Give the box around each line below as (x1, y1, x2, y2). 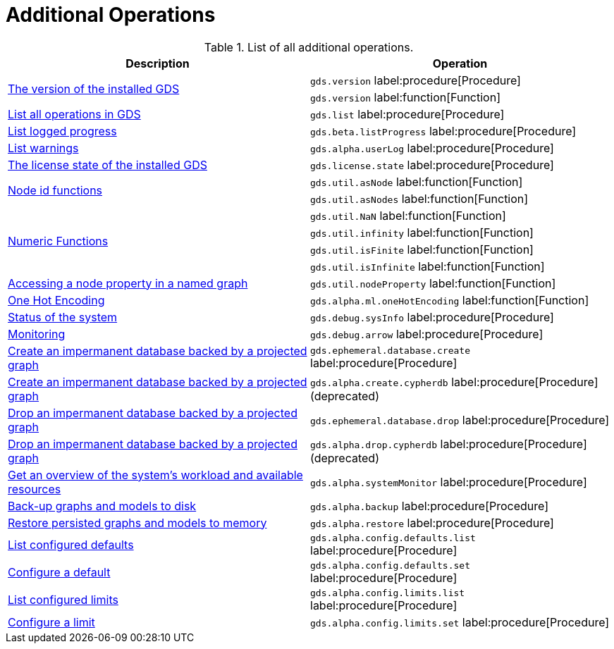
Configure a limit (8, 614, 95, 629)
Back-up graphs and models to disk (8, 498, 197, 513)
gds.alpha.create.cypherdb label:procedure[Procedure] (310, 374, 598, 389)
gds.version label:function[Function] (310, 89, 501, 104)
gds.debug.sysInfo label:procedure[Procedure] (310, 309, 554, 324)
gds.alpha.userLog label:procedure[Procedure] (310, 140, 554, 155)
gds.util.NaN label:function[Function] (310, 208, 506, 223)
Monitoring (8, 326, 66, 341)
